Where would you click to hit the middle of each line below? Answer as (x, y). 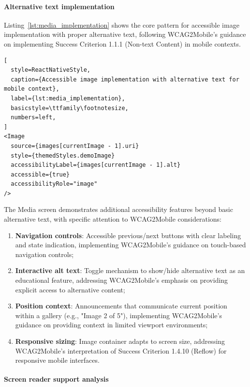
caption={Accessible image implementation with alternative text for (125, 79)
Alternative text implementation (59, 6)
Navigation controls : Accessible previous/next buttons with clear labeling (128, 235)
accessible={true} (40, 174)
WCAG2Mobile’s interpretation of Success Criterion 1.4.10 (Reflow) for (121, 350)
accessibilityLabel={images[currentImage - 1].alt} (96, 165)
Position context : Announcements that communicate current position (121, 306)
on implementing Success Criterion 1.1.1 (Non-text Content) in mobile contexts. (122, 43)
